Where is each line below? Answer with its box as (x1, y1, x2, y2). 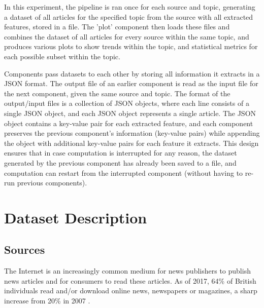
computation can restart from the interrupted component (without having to (4, 167, 243, 178)
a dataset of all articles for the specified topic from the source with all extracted (4, 11, 253, 22)
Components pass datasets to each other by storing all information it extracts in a (4, 68, 260, 79)
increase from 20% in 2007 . (4, 295, 90, 306)
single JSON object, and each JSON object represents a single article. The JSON (4, 107, 256, 118)
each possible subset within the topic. (4, 51, 120, 61)
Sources (4, 242, 45, 257)
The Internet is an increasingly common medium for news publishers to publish (4, 265, 251, 276)
